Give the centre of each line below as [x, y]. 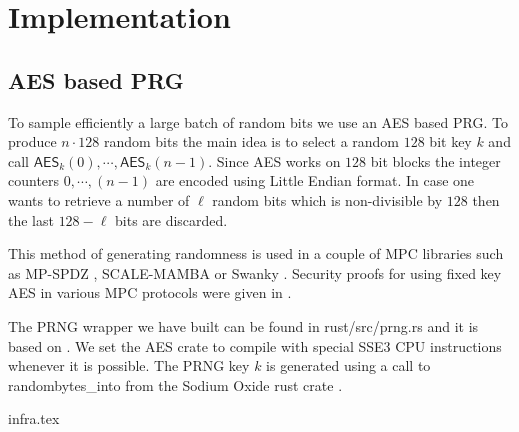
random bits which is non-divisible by [327, 199]
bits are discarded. [171, 219]
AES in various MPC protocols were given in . [150, 292]
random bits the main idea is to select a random [251, 141]
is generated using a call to [348, 365]
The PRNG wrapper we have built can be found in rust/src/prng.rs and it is [243, 325]
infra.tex [34, 418]
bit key [450, 141]
